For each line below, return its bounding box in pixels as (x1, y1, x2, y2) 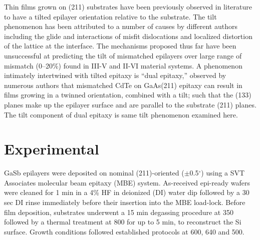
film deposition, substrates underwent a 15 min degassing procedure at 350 (4, 206, 233, 217)
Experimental (4, 138, 99, 159)
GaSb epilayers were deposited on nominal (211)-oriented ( (4, 167, 184, 178)
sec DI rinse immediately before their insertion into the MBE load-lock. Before (4, 197, 245, 207)
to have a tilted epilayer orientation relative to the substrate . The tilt (4, 11, 217, 21)
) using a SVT (201, 167, 245, 178)
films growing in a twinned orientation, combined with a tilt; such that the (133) (4, 89, 251, 100)
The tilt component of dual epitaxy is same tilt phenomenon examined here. (4, 109, 238, 119)
